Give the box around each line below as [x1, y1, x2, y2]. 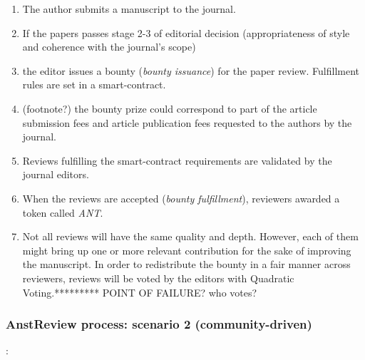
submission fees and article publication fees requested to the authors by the [22, 115, 352, 130]
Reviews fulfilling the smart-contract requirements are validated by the [22, 153, 332, 168]
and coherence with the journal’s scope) [22, 39, 196, 54]
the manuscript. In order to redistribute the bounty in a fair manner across [22, 257, 351, 272]
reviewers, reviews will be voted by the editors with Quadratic [22, 270, 294, 285]
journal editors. [22, 167, 89, 182]
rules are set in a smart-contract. [22, 77, 166, 92]
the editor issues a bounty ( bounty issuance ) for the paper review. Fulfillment [22, 63, 360, 78]
